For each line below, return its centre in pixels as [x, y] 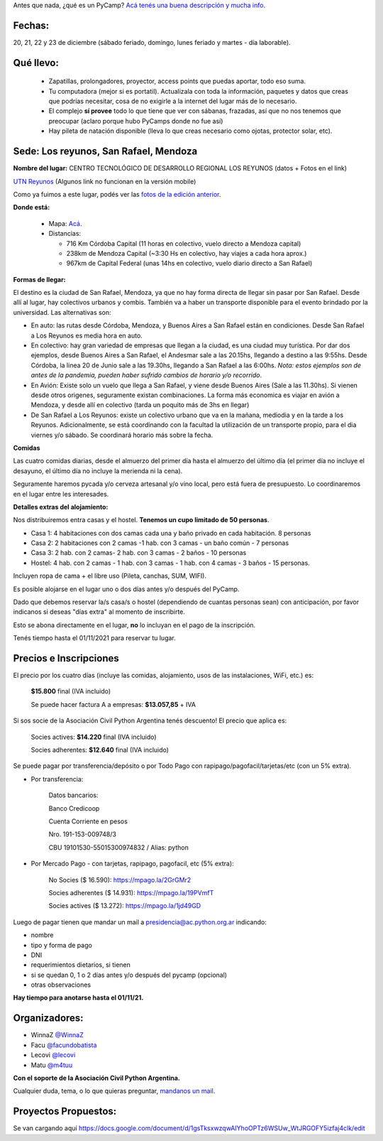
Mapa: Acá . [65, 223]
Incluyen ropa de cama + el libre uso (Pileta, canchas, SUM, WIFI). [110, 576]
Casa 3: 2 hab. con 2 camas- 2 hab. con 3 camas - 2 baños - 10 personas [139, 553]
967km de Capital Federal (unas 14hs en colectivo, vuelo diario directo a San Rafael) [189, 264]
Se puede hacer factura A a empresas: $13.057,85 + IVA [113, 704]
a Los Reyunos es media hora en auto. [87, 335]
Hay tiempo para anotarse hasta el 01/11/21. [78, 997]
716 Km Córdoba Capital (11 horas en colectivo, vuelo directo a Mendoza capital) [184, 243]
